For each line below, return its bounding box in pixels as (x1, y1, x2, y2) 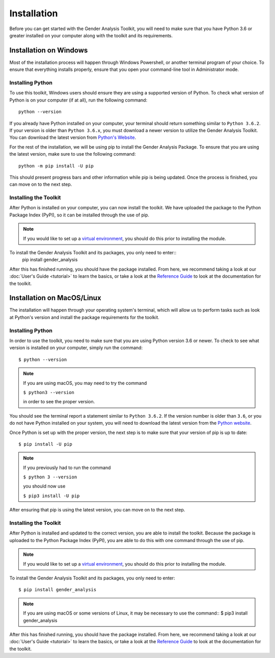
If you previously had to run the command (23, 465, 111, 471)
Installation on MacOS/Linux (9, 294, 101, 302)
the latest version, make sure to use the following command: (9, 151, 136, 157)
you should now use (23, 483, 66, 490)
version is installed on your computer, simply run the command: (9, 345, 143, 351)
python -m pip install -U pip (18, 163, 94, 168)
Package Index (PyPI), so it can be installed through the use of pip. (9, 212, 150, 218)
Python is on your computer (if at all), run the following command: (9, 97, 148, 103)
